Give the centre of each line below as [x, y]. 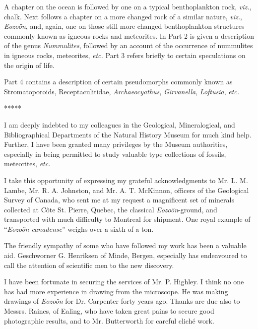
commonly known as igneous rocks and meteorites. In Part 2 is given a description [129, 35]
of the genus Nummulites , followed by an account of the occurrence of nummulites [129, 45]
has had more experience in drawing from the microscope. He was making [116, 291]
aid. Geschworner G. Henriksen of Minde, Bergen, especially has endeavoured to [126, 255]
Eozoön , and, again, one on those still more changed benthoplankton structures [124, 26]
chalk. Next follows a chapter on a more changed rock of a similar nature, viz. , [123, 16]
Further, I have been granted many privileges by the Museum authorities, [116, 144]
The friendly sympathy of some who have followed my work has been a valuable [125, 245]
